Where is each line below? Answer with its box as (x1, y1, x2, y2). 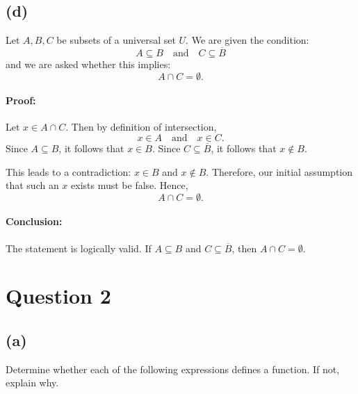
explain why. (6, 375, 59, 390)
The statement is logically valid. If (6, 240, 152, 255)
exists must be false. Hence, (71, 178, 188, 192)
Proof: (6, 93, 36, 108)
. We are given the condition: (186, 33, 309, 47)
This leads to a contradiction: (6, 164, 131, 179)
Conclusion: (6, 214, 63, 229)
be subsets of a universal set (56, 33, 176, 47)
